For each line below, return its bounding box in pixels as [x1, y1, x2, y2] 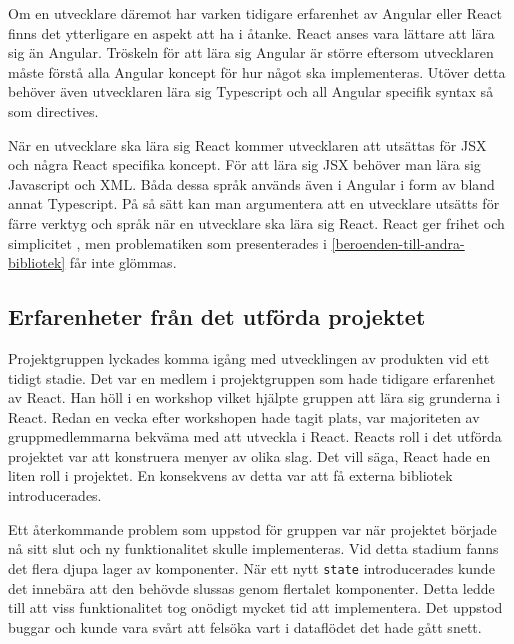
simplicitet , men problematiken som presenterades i [8, 232, 327, 253]
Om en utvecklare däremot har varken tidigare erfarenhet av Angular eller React [8, 3, 503, 23]
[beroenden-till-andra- [331, 232, 465, 253]
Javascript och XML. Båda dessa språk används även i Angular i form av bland [8, 173, 495, 194]
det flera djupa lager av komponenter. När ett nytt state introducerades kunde [8, 557, 495, 578]
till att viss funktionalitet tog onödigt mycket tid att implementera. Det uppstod [8, 597, 503, 618]
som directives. [8, 100, 99, 121]
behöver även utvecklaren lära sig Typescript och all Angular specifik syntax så [8, 81, 494, 102]
